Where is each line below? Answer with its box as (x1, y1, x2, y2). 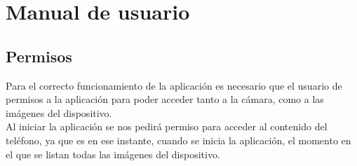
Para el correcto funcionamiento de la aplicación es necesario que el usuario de (6, 78, 342, 92)
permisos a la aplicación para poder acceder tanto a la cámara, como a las (6, 92, 324, 106)
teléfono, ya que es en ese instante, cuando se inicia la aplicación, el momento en (6, 132, 351, 147)
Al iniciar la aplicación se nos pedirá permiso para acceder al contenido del (6, 119, 328, 134)
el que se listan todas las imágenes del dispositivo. (6, 146, 220, 161)
